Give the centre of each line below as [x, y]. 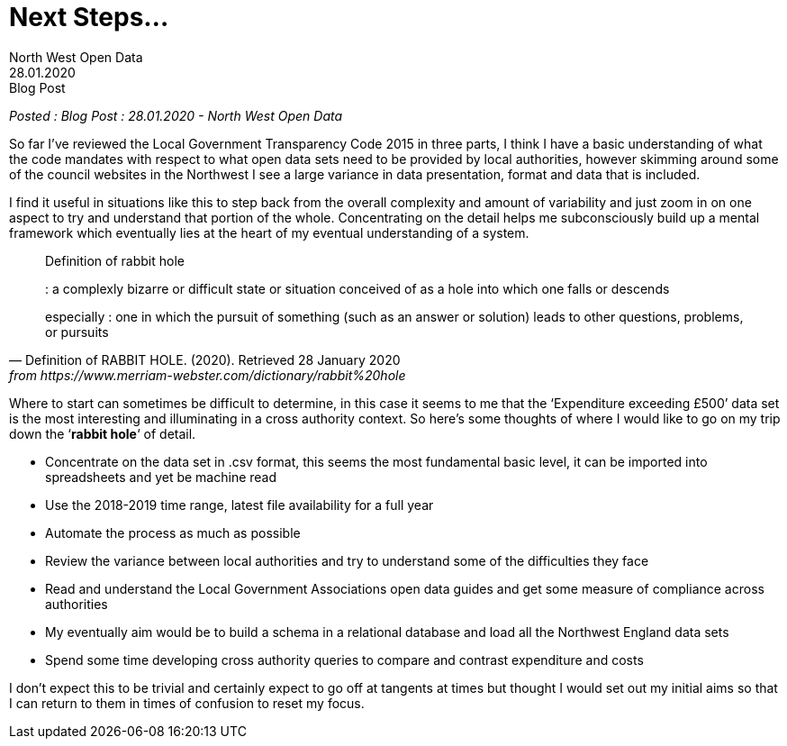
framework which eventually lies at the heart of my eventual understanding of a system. [269, 232]
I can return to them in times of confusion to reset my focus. [187, 703]
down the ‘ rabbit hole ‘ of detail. [103, 433]
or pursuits [77, 332]
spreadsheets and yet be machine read [161, 477]
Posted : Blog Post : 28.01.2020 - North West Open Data [176, 115]
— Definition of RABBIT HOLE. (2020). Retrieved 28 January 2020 [205, 359]
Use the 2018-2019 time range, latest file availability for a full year [240, 505]
